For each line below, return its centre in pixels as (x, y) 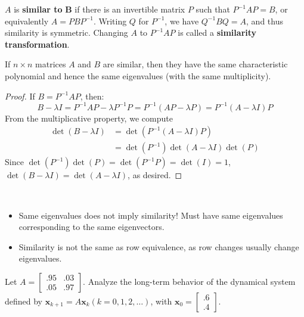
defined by (24, 301)
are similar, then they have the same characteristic (195, 64)
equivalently (27, 21)
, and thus (265, 21)
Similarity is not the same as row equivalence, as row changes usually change (159, 246)
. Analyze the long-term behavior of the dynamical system (189, 281)
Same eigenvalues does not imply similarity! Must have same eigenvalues (151, 215)
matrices (51, 64)
